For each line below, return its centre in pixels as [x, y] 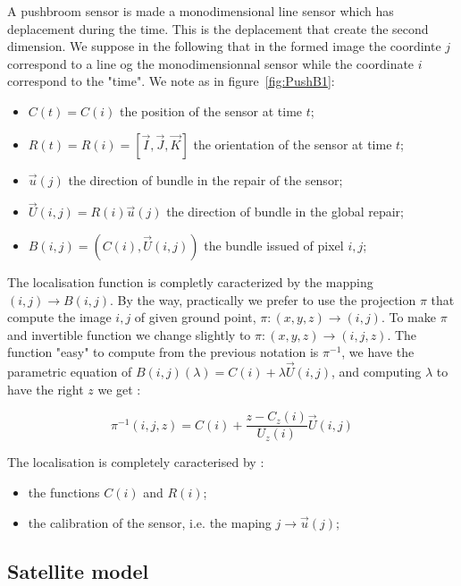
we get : [119, 389]
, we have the [378, 352]
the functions [64, 492]
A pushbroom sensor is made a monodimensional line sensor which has [201, 11]
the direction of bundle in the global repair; [285, 212]
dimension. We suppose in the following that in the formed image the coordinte [224, 46]
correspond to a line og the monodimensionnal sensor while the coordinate [211, 63]
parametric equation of [70, 372]
